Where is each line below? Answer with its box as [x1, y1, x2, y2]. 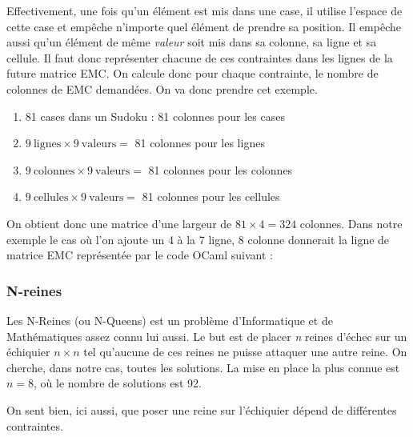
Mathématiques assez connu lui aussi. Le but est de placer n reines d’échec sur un [6, 327, 407, 344]
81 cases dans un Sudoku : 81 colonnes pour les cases [25, 107, 285, 124]
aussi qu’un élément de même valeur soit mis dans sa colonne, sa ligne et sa [6, 34, 377, 50]
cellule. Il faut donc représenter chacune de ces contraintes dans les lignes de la [6, 49, 393, 66]
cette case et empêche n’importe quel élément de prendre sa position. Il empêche [6, 18, 401, 34]
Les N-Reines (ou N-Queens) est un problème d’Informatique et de [6, 311, 333, 328]
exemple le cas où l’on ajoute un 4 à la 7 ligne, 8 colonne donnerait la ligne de [6, 231, 390, 247]
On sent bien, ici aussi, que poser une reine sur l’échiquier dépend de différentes [6, 401, 397, 418]
